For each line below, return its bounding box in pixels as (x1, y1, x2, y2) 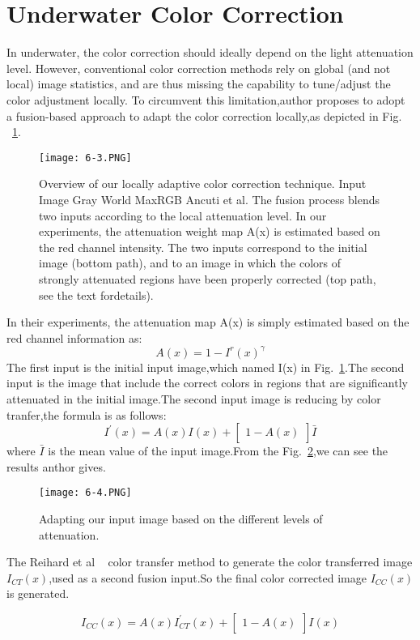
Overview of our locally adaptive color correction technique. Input (39, 175, 367, 192)
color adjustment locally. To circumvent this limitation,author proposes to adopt (6, 91, 405, 108)
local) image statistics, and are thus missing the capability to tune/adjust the (6, 75, 391, 92)
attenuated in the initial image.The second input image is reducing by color (6, 390, 381, 407)
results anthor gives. (6, 458, 106, 475)
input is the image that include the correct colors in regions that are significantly (6, 374, 408, 391)
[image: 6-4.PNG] (39, 487, 132, 499)
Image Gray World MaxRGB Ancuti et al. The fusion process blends (39, 190, 380, 207)
